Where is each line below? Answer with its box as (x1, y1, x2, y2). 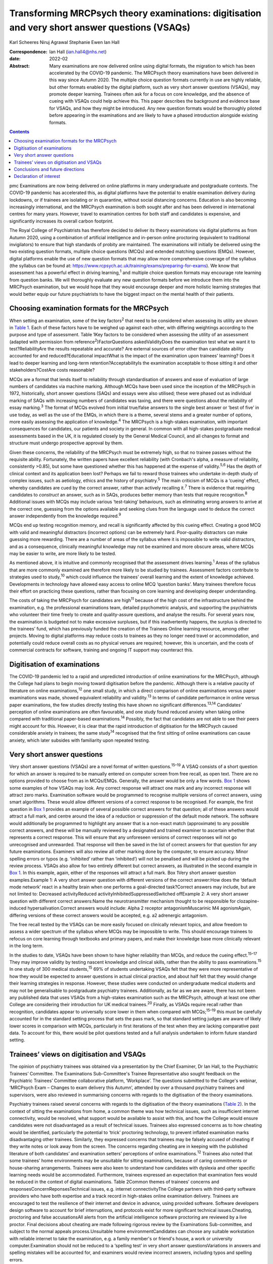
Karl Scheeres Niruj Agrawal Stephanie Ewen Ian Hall (9, 39, 120, 46)
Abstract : (9, 63, 30, 69)
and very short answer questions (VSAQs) (9, 22, 191, 33)
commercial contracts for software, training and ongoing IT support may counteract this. (9, 647, 194, 653)
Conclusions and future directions (14, 166, 84, 172)
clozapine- (237, 898, 259, 904)
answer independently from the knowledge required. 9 (9, 512, 121, 519)
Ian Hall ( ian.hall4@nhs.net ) (49, 49, 107, 55)
